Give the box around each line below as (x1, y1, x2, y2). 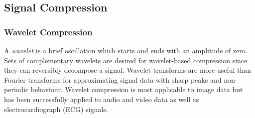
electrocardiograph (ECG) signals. (4, 104, 108, 114)
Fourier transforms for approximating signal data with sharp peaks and (4, 74, 222, 85)
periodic (4, 84, 29, 95)
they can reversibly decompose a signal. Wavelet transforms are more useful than (4, 65, 252, 75)
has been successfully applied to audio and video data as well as (4, 94, 199, 104)
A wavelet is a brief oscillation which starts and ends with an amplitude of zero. (4, 45, 248, 55)
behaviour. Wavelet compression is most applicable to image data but (30, 84, 243, 95)
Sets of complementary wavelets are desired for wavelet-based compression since (4, 55, 248, 65)
